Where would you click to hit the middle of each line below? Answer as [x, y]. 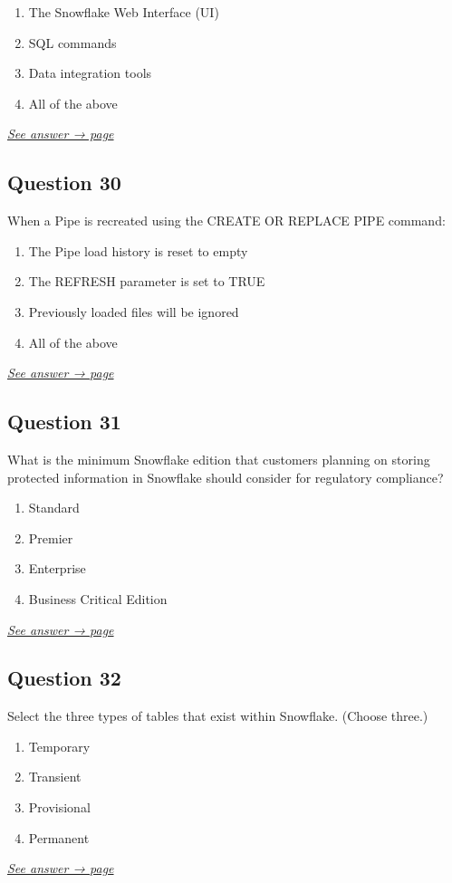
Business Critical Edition [98, 598]
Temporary [59, 746]
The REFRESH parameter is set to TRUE [147, 281]
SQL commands [72, 42]
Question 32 [64, 678]
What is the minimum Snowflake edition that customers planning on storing [219, 459]
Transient [55, 777]
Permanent [59, 837]
